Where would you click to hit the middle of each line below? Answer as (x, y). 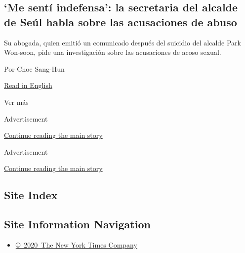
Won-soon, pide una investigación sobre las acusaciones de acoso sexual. (113, 52)
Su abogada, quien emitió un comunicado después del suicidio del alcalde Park (122, 42)
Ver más (16, 102)
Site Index (31, 195)
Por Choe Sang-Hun (34, 68)
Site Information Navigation (77, 224)
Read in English (28, 85)
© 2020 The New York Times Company (76, 244)
